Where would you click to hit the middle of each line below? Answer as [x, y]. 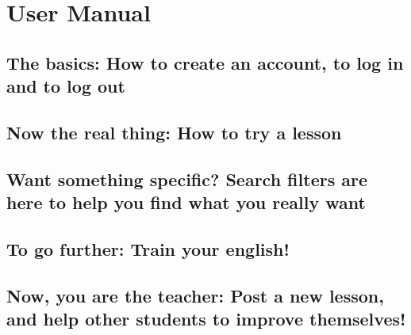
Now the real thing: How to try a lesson [174, 132]
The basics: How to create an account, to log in [205, 62]
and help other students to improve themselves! [206, 319]
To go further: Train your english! [148, 248]
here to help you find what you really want [186, 202]
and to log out [66, 86]
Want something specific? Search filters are [187, 179]
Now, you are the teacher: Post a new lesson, [195, 295]
